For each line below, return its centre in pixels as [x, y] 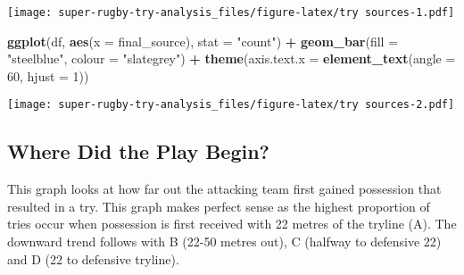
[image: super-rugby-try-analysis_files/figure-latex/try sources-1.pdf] [231, 12]
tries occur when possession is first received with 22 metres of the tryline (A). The [232, 224]
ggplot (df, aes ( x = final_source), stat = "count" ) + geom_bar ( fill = [203, 41]
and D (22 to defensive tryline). [93, 258]
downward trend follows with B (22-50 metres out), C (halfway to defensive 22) [224, 242]
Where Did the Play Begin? [139, 151]
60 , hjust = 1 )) [48, 75]
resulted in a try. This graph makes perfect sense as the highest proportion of [219, 206]
